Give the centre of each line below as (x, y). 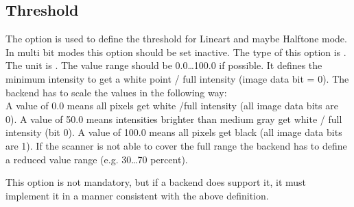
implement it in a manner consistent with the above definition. (137, 195)
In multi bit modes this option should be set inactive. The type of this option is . (176, 52)
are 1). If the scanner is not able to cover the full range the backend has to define (176, 145)
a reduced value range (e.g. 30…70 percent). (97, 159)
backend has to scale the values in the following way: (116, 92)
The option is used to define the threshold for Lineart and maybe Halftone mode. (176, 39)
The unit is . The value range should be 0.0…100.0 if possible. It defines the (164, 65)
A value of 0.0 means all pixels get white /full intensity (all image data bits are (172, 106)
